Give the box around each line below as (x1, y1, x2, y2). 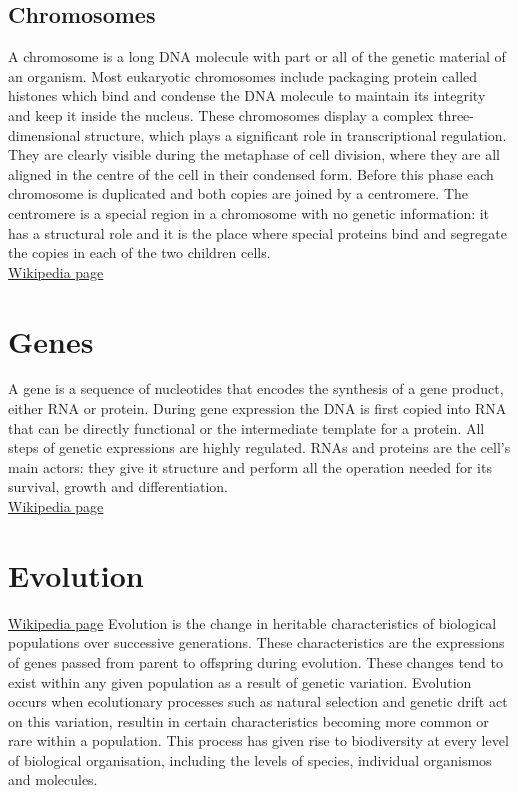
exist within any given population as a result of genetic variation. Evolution (8, 671, 472, 692)
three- (438, 104, 474, 125)
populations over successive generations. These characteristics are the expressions (8, 632, 505, 653)
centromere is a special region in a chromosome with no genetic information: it (8, 202, 490, 223)
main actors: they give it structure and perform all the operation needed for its (8, 456, 492, 477)
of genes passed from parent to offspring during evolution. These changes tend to (8, 651, 503, 672)
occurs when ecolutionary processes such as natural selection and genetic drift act (8, 691, 508, 712)
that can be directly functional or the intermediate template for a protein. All (8, 417, 485, 438)
